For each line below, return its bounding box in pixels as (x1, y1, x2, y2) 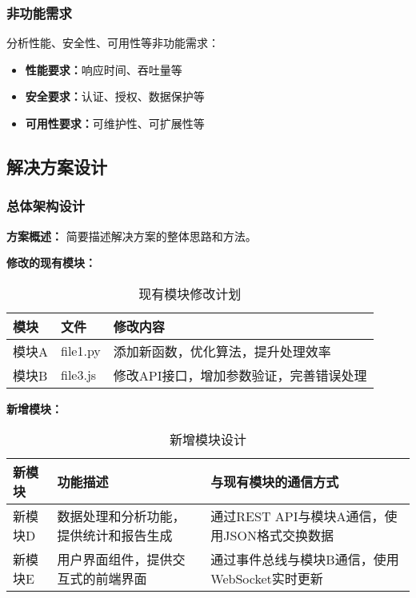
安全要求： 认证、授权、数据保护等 (25, 88, 205, 105)
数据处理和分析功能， (57, 507, 186, 526)
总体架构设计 (6, 196, 86, 216)
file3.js (61, 365, 97, 385)
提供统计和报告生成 (57, 526, 173, 545)
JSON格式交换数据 (223, 526, 334, 545)
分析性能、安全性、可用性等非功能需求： (6, 34, 219, 51)
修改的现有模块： (6, 254, 96, 271)
